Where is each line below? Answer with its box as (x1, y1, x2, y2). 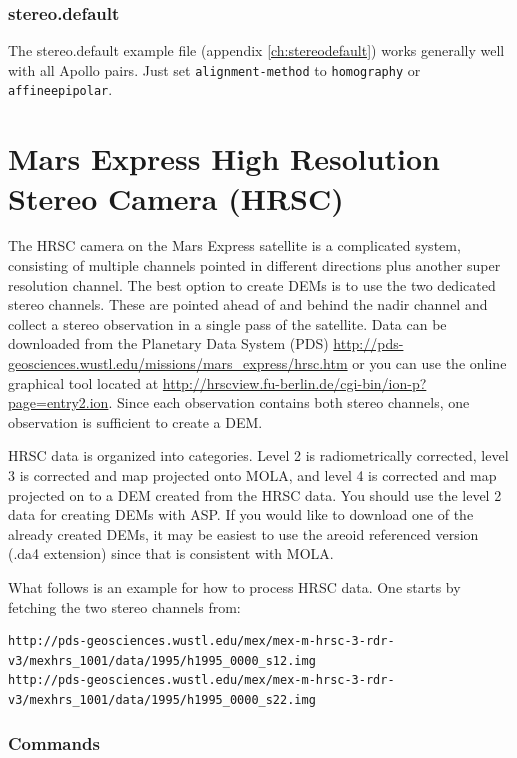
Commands (8, 731, 100, 756)
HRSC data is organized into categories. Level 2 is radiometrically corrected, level (8, 445, 509, 466)
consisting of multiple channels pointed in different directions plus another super (8, 255, 501, 276)
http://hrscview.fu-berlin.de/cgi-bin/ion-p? (162, 372, 427, 393)
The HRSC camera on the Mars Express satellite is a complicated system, (8, 235, 461, 256)
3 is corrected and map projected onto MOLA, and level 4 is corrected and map (8, 464, 497, 485)
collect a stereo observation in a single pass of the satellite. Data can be (8, 313, 447, 334)
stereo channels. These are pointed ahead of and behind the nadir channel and (8, 294, 488, 315)
